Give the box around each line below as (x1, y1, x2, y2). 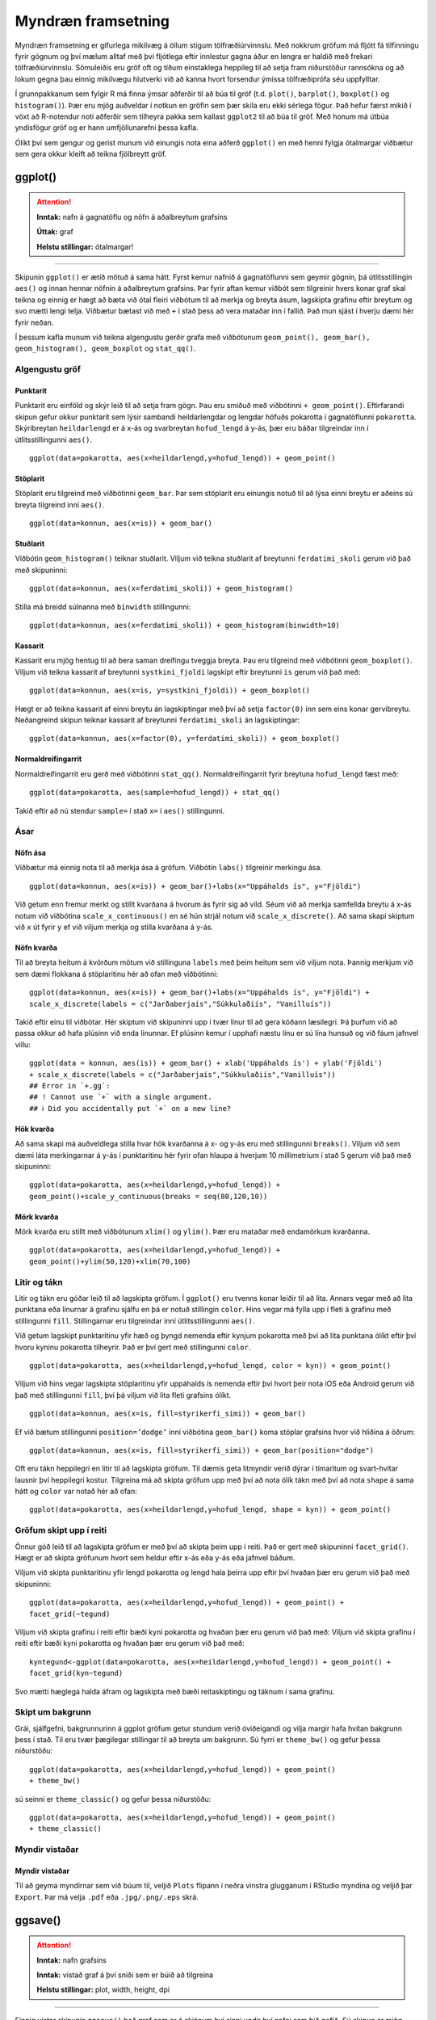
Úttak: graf (36, 227, 74, 237)
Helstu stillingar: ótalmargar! (36, 242, 133, 251)
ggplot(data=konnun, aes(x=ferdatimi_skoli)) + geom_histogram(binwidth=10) (29, 621, 341, 630)
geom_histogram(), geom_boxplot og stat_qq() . (15, 343, 196, 353)
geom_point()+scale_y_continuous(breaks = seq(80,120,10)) (29, 1192, 268, 1201)
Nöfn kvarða (15, 943, 58, 953)
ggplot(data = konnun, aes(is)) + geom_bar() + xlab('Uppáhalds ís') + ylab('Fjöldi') (29, 1058, 383, 1068)
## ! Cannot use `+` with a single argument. (29, 1092, 213, 1102)
